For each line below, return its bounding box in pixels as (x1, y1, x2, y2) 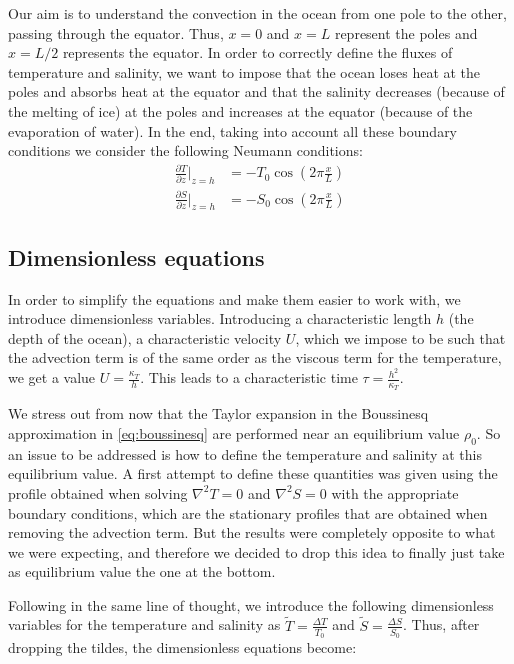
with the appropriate (331, 482, 459, 503)
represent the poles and (334, 22, 478, 43)
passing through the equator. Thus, (8, 22, 224, 43)
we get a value (8, 367, 96, 388)
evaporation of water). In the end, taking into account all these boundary (8, 120, 458, 141)
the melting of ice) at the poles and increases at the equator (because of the (8, 100, 473, 121)
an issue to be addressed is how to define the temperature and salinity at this (8, 443, 482, 464)
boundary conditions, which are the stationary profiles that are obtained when (8, 502, 488, 523)
